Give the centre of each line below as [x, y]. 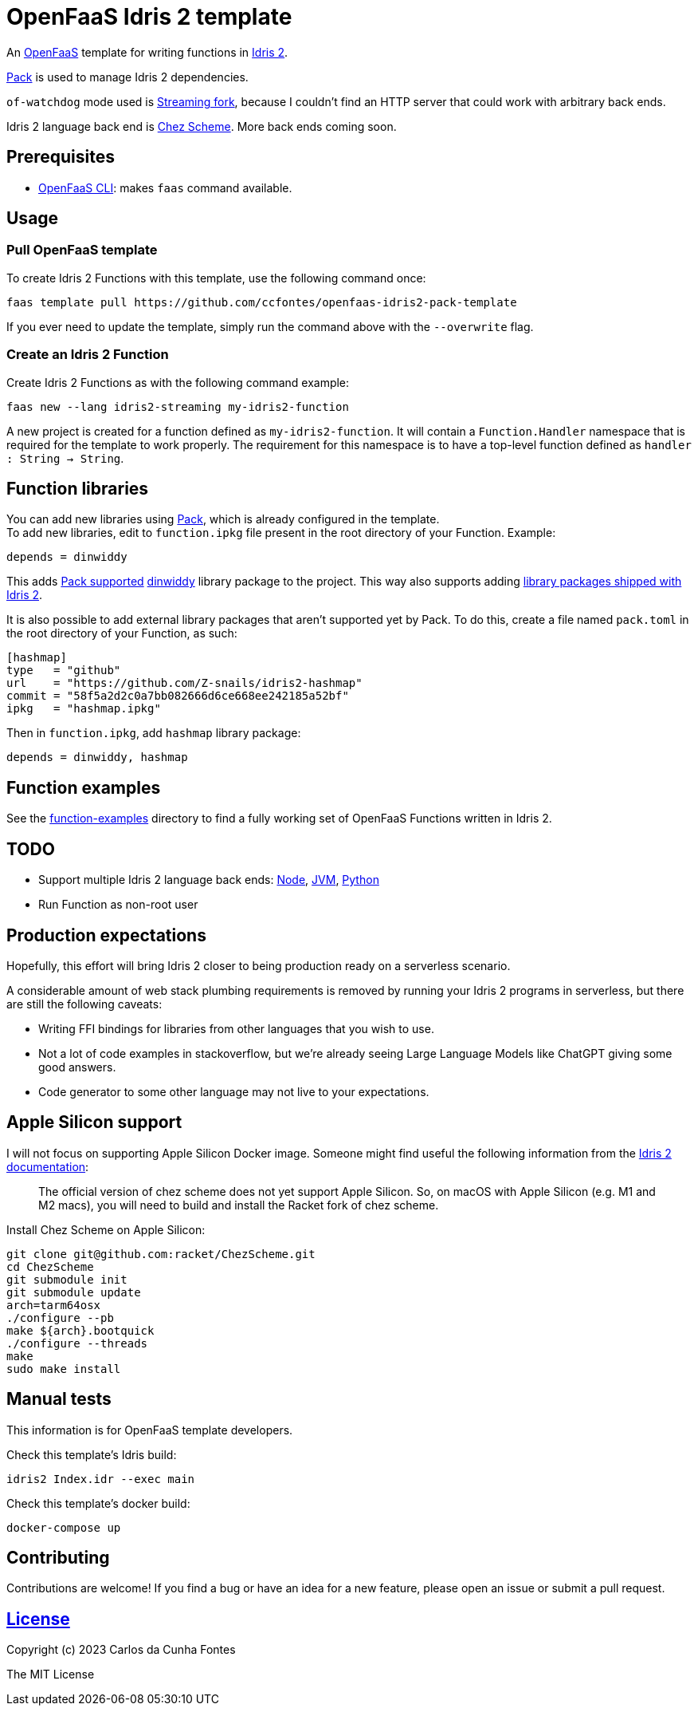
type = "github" [64, 671]
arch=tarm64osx [54, 1305]
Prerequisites [61, 157]
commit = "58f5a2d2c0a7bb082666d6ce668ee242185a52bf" [178, 696]
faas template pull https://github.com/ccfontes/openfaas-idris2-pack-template [262, 302]
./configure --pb [60, 1318]
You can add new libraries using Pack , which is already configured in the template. [223, 519]
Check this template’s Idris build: [92, 1454]
